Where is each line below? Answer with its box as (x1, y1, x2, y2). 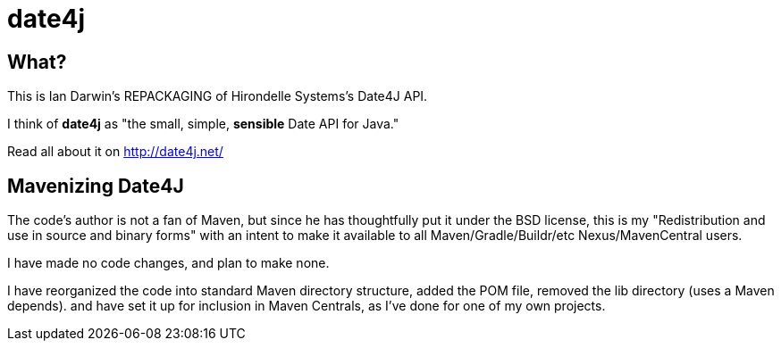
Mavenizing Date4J (7, 174, 184, 197)
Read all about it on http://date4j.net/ (7, 144, 223, 160)
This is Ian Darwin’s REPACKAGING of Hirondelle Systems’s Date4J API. (7, 88, 428, 104)
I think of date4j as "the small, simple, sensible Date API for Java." (7, 116, 399, 132)
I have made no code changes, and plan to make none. (7, 255, 330, 271)
